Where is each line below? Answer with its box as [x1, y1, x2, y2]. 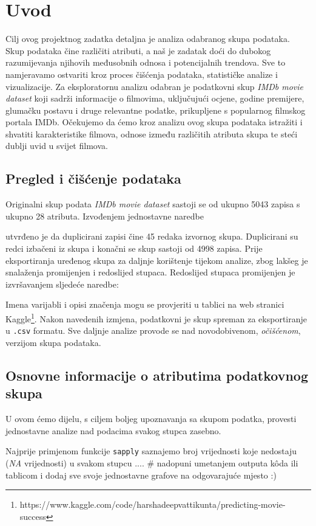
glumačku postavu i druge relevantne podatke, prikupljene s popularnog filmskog [5, 103, 306, 116]
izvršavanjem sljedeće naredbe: [5, 277, 119, 290]
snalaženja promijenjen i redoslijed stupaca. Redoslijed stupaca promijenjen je [5, 266, 295, 279]
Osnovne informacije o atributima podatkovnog [5, 365, 308, 384]
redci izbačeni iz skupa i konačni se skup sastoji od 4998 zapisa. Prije [5, 242, 263, 255]
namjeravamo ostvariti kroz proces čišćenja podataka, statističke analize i [5, 67, 278, 80]
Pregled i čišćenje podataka [5, 169, 181, 188]
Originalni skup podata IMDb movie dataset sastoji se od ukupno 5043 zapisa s [5, 198, 300, 210]
